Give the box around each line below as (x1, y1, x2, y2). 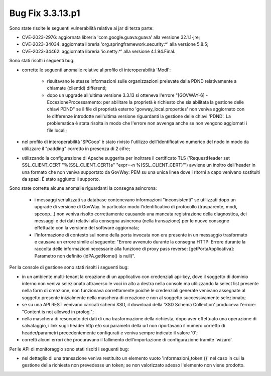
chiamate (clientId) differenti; (47, 85, 107, 91)
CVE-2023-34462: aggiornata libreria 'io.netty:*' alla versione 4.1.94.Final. (22, 48, 176, 54)
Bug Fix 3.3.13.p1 (9, 8, 80, 19)
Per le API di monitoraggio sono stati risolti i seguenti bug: (9, 346, 129, 352)
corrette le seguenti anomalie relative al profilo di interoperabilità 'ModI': (22, 67, 171, 73)
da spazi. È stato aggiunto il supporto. (22, 176, 100, 182)
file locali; (47, 127, 67, 133)
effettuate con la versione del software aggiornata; (34, 225, 139, 231)
